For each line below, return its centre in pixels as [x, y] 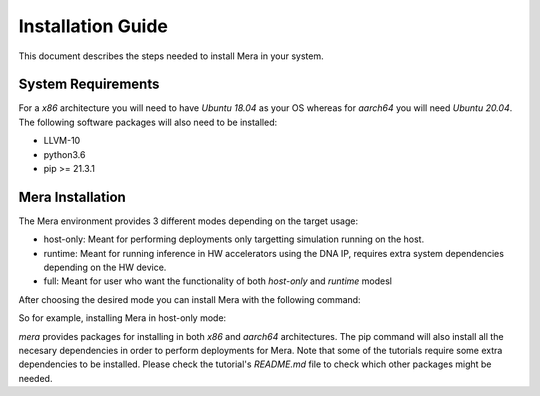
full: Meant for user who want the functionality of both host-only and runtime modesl [218, 281]
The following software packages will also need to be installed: [148, 122]
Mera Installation [72, 196]
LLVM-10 [62, 141]
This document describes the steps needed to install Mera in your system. [171, 56]
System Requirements [89, 84]
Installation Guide [93, 26]
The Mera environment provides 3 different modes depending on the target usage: [188, 221]
